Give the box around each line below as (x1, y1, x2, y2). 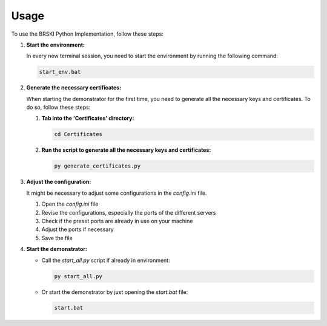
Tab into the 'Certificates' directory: (41, 115, 134, 122)
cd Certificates (54, 131, 103, 138)
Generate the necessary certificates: (26, 84, 122, 91)
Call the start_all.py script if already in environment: (41, 256, 170, 264)
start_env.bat (39, 68, 81, 76)
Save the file (41, 234, 73, 241)
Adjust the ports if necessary (41, 226, 114, 233)
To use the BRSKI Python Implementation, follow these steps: (11, 30, 163, 37)
